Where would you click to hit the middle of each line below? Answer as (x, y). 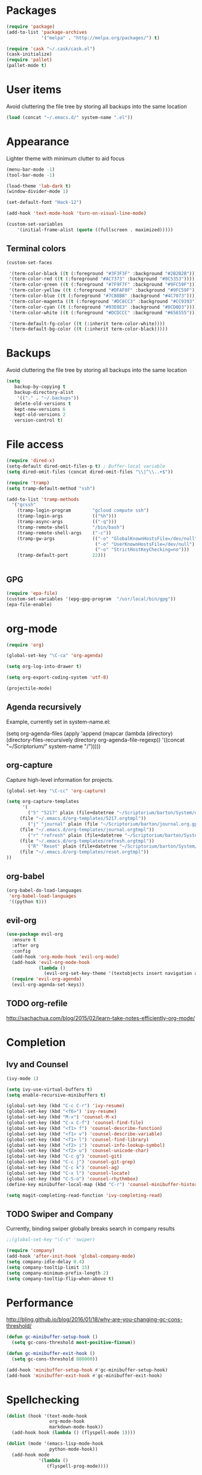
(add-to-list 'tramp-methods (43, 499)
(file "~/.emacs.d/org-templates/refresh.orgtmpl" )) (87, 841)
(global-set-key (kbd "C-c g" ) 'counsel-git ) (64, 1156)
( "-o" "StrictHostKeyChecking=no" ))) (142, 550)
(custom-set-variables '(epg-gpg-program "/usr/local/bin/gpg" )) (91, 599)
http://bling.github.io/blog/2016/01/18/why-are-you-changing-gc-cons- (94, 1319)
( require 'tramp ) (28, 483)
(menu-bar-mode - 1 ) (31, 170)
